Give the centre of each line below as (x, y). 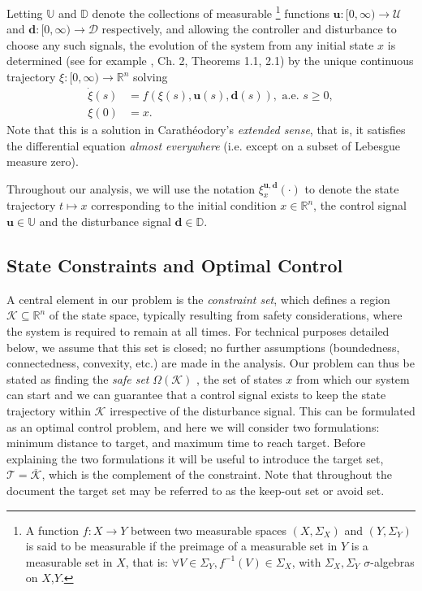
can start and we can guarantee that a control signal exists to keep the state (196, 395)
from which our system (353, 378)
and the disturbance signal (105, 222)
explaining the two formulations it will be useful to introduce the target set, (195, 458)
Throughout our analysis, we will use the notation (131, 188)
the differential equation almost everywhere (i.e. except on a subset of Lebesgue (204, 145)
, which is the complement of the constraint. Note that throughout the (217, 474)
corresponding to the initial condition (184, 205)
